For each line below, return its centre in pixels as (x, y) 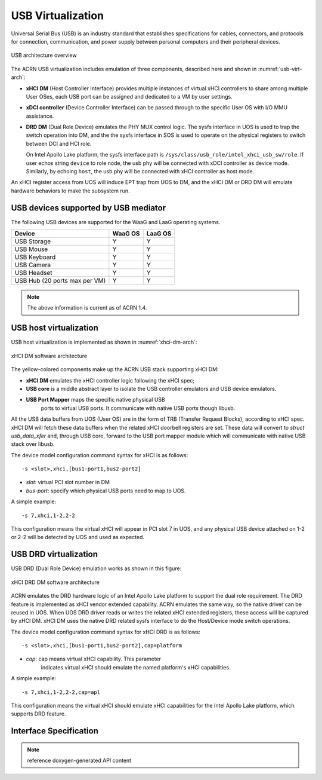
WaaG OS (126, 234)
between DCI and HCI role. (59, 143)
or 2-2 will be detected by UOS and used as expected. (78, 537)
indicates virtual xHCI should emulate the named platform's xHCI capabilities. (136, 667)
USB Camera (32, 265)
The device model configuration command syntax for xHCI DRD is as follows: (106, 632)
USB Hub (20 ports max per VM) (60, 281)
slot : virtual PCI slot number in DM (68, 482)
